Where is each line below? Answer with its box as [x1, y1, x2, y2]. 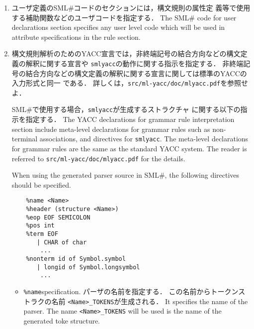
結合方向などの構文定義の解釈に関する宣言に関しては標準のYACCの [25, 68, 247, 78]
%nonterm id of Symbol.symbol [26, 255, 126, 262]
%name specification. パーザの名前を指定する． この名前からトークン [23, 286, 239, 296]
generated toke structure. [23, 315, 100, 326]
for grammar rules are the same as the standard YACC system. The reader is [11, 143, 247, 153]
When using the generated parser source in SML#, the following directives [11, 170, 240, 180]
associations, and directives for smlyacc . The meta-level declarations [39, 133, 249, 144]
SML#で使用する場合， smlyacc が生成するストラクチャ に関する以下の [11, 104, 241, 114]
